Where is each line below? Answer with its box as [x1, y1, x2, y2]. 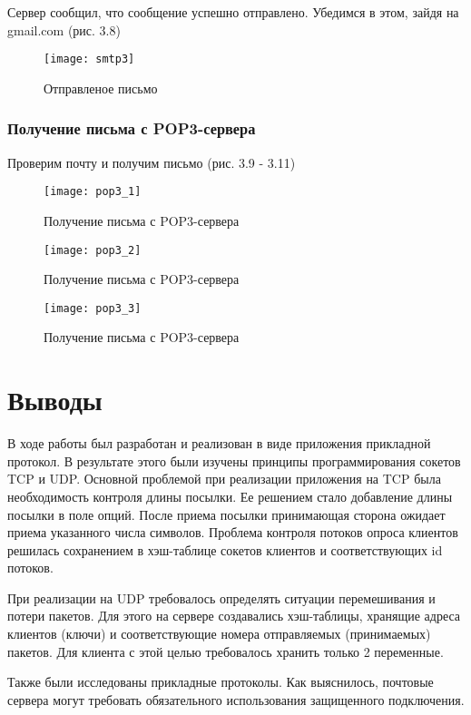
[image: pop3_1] [44, 185, 142, 199]
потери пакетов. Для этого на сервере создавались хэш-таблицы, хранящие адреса [7, 606, 461, 625]
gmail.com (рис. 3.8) [7, 20, 121, 39]
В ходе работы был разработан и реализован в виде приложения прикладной [7, 434, 431, 453]
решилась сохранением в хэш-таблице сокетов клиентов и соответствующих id [7, 540, 443, 559]
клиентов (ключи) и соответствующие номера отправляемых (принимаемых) [7, 624, 431, 643]
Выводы [7, 381, 103, 418]
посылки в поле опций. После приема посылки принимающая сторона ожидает [7, 504, 446, 524]
